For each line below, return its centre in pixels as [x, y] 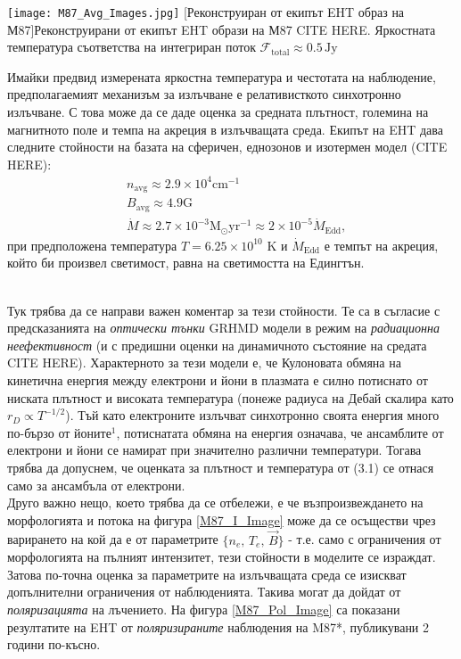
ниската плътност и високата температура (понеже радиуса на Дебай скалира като [230, 397]
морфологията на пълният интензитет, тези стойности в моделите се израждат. [222, 557]
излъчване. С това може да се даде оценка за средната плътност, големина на [218, 112]
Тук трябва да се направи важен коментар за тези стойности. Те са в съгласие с [224, 310]
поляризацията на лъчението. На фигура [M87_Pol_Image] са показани [204, 609]
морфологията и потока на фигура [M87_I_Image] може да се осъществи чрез [222, 519]
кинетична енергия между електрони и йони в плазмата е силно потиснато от [218, 380]
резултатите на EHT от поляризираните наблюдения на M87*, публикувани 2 [218, 626]
